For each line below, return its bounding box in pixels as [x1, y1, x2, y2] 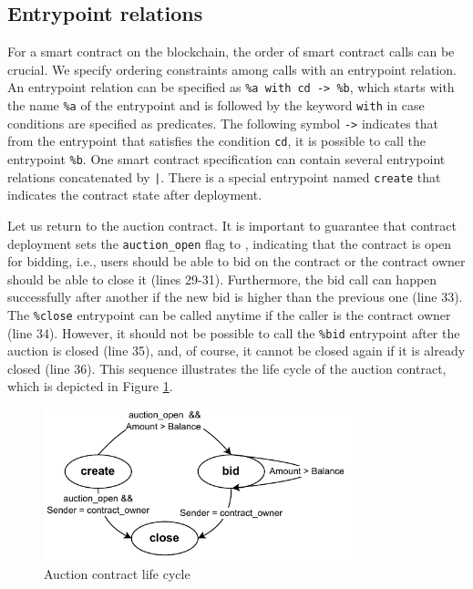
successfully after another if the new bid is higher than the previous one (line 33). [7, 287, 463, 306]
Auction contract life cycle [44, 564, 190, 584]
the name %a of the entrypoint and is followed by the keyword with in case [7, 96, 425, 115]
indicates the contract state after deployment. [7, 185, 262, 204]
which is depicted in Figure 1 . [7, 377, 173, 396]
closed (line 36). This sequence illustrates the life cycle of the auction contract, [7, 358, 447, 377]
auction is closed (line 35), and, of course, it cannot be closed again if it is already [7, 341, 466, 360]
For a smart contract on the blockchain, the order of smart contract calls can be [7, 42, 455, 61]
